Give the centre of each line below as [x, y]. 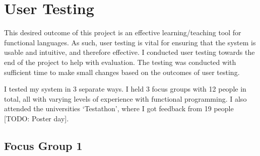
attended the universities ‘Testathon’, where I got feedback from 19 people [119, 108]
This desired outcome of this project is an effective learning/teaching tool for [123, 32]
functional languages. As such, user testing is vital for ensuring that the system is [130, 42]
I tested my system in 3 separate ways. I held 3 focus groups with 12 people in [125, 89]
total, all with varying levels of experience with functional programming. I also [125, 98]
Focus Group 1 [43, 145]
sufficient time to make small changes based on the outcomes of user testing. [122, 72]
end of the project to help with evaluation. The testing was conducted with [120, 62]
